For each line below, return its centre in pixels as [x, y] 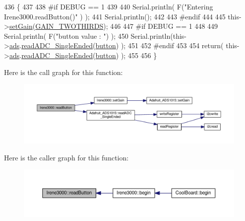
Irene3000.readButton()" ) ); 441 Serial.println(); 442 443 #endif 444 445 [115, 16]
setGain [21, 26]
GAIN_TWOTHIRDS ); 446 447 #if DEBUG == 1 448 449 [127, 26]
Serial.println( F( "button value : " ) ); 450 [66, 36]
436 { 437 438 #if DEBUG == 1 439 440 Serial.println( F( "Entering [109, 6]
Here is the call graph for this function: [63, 72]
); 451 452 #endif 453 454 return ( [172, 45]
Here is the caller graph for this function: [66, 157]
